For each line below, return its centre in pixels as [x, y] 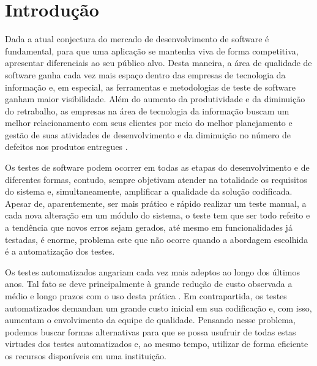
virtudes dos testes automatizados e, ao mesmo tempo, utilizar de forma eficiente [157, 344]
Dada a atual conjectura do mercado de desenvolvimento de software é [137, 39]
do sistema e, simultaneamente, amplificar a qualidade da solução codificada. [149, 191]
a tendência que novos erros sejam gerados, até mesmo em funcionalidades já [149, 227]
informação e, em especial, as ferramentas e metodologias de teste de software [150, 87]
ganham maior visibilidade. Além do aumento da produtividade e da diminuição [155, 99]
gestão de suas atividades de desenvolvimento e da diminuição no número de [148, 134]
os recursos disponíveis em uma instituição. [86, 355]
